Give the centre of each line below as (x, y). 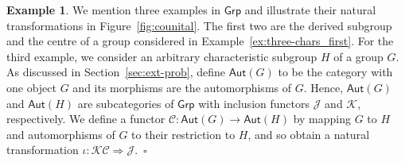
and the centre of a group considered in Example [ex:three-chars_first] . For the (200, 41)
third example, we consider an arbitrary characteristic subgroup (162, 56)
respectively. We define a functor (86, 119)
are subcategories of (126, 103)
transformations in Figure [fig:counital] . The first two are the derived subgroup (199, 25)
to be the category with (335, 72)
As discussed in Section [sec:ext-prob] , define (116, 72)
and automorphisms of (61, 134)
